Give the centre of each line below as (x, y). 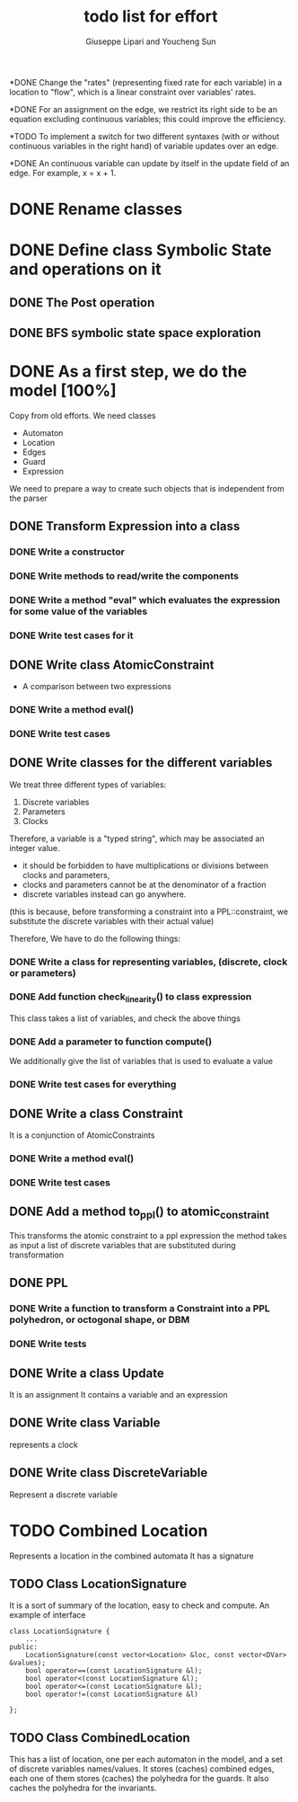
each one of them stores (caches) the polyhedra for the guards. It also (139, 1779)
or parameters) (43, 972)
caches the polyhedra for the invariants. (83, 1788)
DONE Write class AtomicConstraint (112, 665)
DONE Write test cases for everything (93, 1085)
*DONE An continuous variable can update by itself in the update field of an (149, 163)
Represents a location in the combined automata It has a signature (131, 1556)
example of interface (48, 1615)
